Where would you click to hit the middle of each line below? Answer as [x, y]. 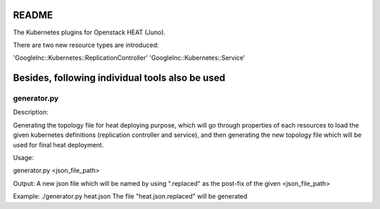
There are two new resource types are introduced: [86, 45]
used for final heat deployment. [58, 144]
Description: [31, 112]
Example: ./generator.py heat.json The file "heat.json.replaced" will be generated [130, 196]
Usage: [24, 158]
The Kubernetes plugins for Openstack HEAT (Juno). [89, 32]
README [33, 15]
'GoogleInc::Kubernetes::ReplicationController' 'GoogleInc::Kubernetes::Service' [129, 58]
